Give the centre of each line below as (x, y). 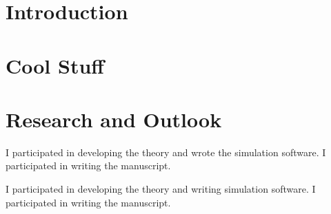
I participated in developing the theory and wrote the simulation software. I (166, 152)
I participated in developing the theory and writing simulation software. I (161, 189)
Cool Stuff (55, 65)
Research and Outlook (114, 119)
